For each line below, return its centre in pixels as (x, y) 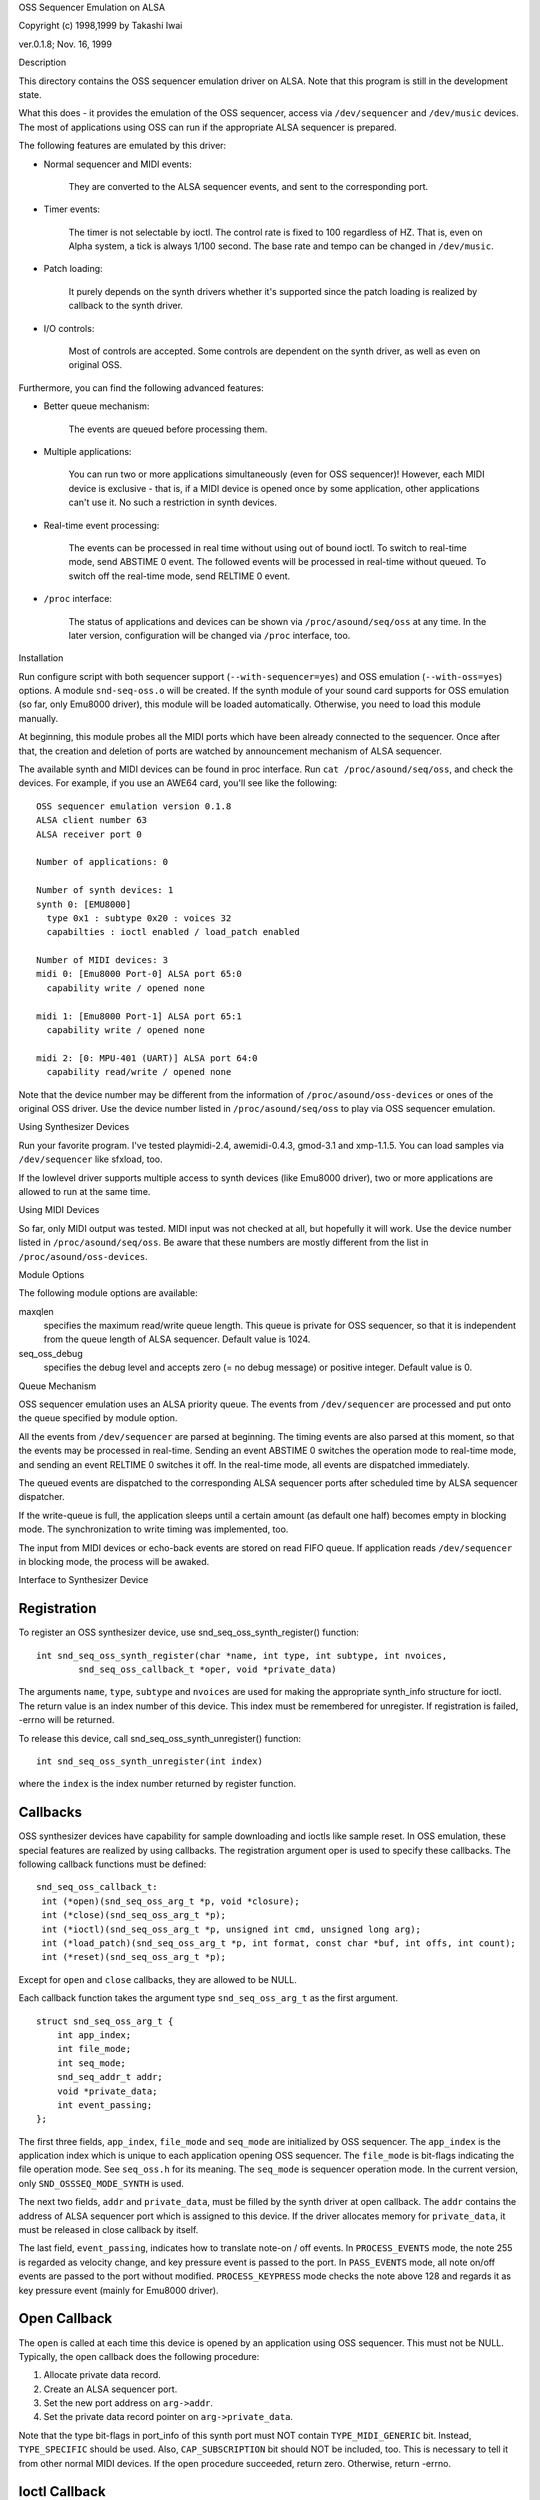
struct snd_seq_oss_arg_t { (105, 2021)
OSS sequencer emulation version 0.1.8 (134, 806)
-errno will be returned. (66, 1720)
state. (30, 94)
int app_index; (94, 2034)
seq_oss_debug (51, 1353)
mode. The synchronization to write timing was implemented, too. (153, 1529)
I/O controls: (69, 328)
